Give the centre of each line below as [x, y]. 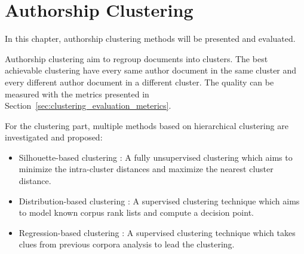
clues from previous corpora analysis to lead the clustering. [127, 244]
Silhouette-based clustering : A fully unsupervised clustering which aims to [156, 157]
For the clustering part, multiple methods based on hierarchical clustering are [147, 125]
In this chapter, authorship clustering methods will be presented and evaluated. [150, 39]
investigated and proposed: [54, 137]
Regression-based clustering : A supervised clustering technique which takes [157, 232]
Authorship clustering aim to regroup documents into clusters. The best [136, 58]
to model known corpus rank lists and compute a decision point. [136, 212]
